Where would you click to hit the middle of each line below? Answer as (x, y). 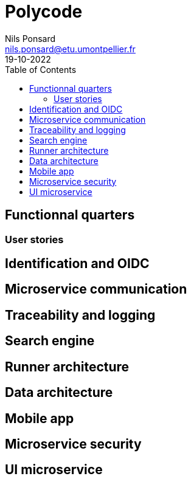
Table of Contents (41, 69)
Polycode (44, 12)
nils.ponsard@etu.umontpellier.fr (70, 49)
